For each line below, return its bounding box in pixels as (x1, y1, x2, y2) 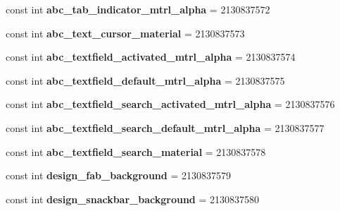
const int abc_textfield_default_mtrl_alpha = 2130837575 (6, 73, 285, 88)
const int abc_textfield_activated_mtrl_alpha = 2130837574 (6, 49, 296, 64)
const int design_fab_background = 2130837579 (6, 168, 231, 183)
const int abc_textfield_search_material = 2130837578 (6, 144, 266, 159)
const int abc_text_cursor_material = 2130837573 (6, 25, 245, 40)
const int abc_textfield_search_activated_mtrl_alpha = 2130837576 (6, 97, 335, 111)
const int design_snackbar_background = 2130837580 (6, 191, 260, 206)
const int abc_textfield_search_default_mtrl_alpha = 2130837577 (6, 120, 325, 135)
